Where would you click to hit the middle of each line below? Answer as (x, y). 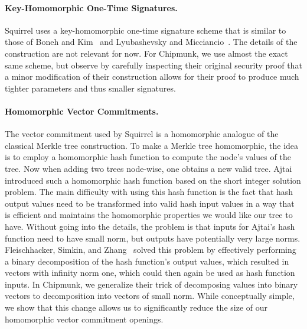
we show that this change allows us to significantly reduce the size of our (136, 307)
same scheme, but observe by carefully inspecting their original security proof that (153, 65)
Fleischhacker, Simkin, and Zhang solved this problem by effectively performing (151, 250)
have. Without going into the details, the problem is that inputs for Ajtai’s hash (150, 226)
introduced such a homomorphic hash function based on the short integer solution (153, 180)
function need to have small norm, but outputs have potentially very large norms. (153, 238)
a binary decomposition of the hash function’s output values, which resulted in (147, 261)
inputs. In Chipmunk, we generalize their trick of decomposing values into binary (151, 284)
